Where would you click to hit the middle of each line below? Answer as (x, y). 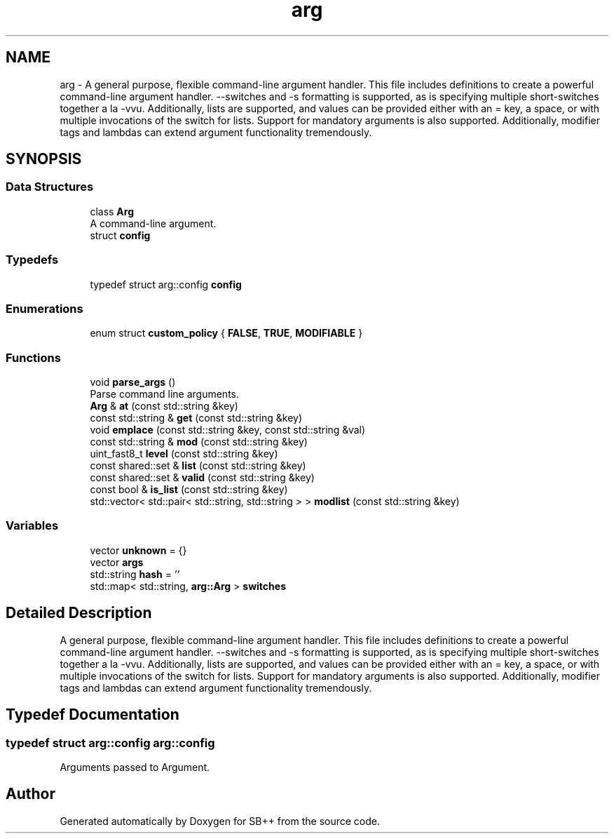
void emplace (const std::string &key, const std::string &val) (228, 430)
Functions (33, 357)
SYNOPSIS (44, 159)
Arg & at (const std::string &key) (164, 406)
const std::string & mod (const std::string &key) (199, 442)
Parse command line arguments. (164, 394)
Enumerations (45, 308)
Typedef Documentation (93, 715)
